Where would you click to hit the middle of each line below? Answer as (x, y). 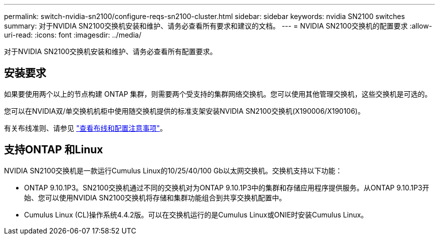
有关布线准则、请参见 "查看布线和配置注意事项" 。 (85, 128)
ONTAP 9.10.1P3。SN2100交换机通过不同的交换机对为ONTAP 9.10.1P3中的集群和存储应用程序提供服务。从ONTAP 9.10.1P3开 (227, 187)
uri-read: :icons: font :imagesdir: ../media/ (73, 35)
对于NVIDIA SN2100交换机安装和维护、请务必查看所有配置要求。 (111, 51)
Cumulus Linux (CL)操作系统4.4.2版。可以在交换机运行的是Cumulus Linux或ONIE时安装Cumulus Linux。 (196, 214)
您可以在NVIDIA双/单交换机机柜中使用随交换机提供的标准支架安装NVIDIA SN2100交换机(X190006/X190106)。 (184, 111)
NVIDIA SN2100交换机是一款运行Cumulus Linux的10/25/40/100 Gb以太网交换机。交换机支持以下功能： (173, 170)
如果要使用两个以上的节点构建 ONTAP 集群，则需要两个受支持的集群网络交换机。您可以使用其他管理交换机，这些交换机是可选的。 (218, 94)
